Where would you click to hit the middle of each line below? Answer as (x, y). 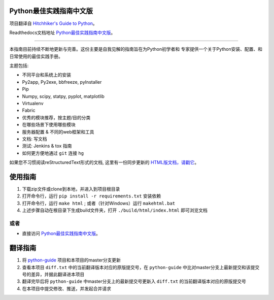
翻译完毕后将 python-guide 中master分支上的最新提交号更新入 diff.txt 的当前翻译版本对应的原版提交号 (134, 281)
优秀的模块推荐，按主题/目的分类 (56, 117)
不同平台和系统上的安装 (46, 75)
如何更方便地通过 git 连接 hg (53, 153)
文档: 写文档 (35, 139)
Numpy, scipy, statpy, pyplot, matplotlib (63, 96)
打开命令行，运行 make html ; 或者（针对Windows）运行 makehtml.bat (99, 203)
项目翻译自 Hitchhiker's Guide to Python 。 (53, 23)
